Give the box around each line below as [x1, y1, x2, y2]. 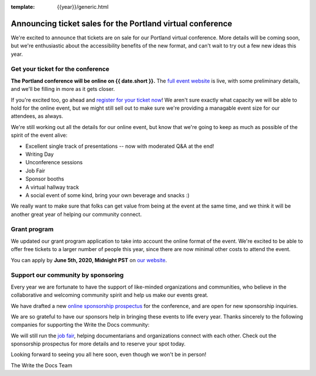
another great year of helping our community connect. [11, 211, 142, 218]
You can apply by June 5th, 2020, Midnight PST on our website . [11, 256, 167, 263]
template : [11, 4, 35, 10]
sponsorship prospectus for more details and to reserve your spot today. [11, 340, 186, 347]
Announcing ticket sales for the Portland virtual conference [11, 18, 232, 29]
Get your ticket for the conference [11, 65, 109, 73]
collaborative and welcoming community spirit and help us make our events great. [11, 292, 209, 299]
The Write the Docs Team [11, 361, 73, 369]
